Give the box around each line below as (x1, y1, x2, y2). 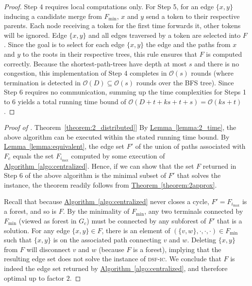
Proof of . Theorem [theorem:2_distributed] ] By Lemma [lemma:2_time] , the (4, 122, 236, 132)
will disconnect (26, 244, 71, 254)
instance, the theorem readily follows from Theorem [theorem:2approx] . (4, 179, 217, 190)
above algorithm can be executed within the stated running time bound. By (4, 131, 230, 142)
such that (4, 235, 32, 245)
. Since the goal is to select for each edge (4, 39, 125, 49)
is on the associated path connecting (53, 235, 161, 245)
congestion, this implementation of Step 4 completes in (4, 68, 167, 78)
